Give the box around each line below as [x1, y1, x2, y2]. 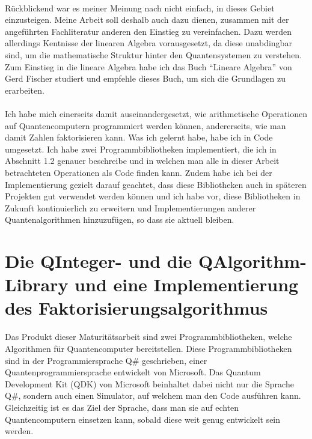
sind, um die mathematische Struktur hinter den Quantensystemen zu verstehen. [5, 48, 302, 61]
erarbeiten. [5, 83, 44, 96]
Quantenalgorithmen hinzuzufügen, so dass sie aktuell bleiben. [5, 213, 234, 226]
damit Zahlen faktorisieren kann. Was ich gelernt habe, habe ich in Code [5, 131, 273, 144]
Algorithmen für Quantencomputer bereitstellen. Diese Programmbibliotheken [5, 342, 292, 354]
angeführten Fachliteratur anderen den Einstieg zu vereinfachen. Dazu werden [5, 25, 292, 37]
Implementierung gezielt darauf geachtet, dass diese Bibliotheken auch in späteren [5, 178, 307, 190]
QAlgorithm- [198, 249, 307, 273]
